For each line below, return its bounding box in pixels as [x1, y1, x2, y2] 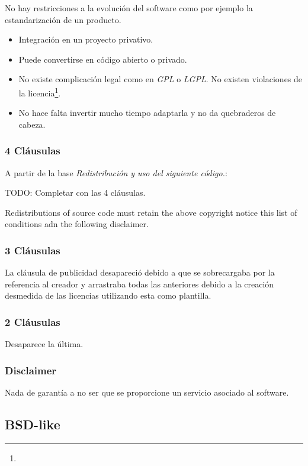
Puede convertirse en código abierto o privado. [18, 53, 187, 65]
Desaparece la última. [5, 338, 84, 350]
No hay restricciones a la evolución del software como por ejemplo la [5, 2, 253, 14]
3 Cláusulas [5, 242, 60, 257]
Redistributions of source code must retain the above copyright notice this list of [5, 206, 297, 218]
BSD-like [5, 415, 60, 433]
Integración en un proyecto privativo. [18, 33, 153, 46]
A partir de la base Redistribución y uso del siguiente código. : [5, 166, 227, 179]
